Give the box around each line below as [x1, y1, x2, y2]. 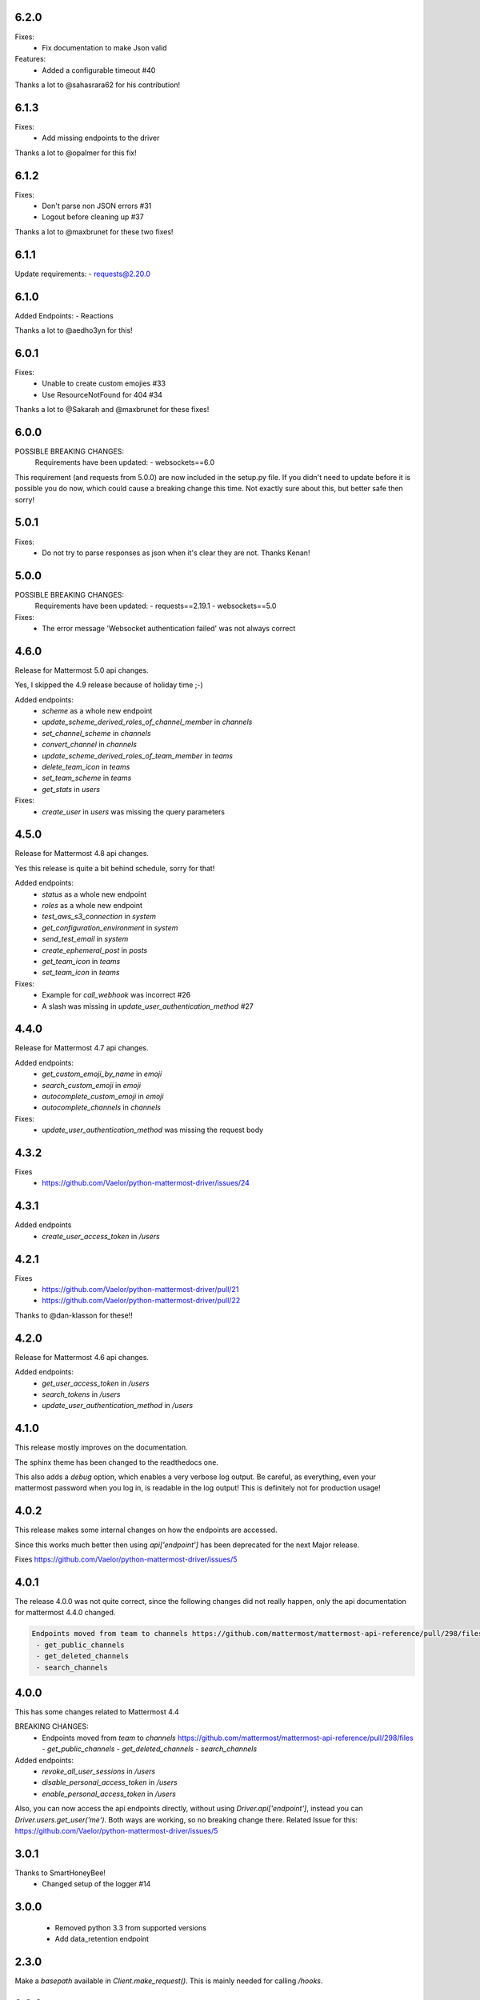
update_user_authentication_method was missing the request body [42, 1125, 264, 1135]
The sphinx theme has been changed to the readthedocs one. [14, 1457, 219, 1467]
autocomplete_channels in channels [42, 1102, 162, 1112]
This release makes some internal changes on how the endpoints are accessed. [14, 1525, 278, 1535]
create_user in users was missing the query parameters [42, 806, 226, 816]
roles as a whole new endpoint [42, 901, 143, 910]
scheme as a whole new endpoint [42, 706, 153, 716]
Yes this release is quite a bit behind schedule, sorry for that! [14, 863, 215, 873]
